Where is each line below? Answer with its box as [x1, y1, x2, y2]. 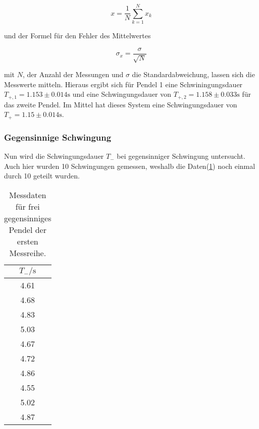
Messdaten [9, 189, 46, 201]
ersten [17, 235, 38, 247]
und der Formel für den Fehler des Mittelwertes [4, 30, 151, 41]
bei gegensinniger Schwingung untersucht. [117, 151, 245, 161]
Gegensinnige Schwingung [4, 131, 112, 143]
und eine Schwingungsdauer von [72, 89, 172, 99]
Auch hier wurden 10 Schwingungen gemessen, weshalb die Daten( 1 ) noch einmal [4, 160, 255, 171]
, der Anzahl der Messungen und [22, 69, 124, 80]
